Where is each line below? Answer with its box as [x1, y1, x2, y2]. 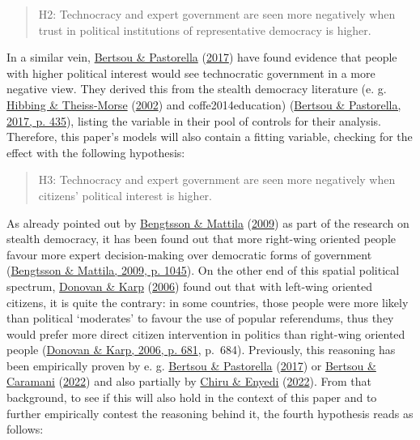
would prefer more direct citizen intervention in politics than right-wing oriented [6, 325, 405, 342]
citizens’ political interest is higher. [38, 186, 212, 203]
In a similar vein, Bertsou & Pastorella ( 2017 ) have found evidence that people [6, 49, 397, 66]
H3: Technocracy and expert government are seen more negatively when [38, 171, 396, 188]
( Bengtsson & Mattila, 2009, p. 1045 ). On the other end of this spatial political [6, 262, 400, 279]
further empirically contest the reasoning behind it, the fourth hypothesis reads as [6, 404, 414, 421]
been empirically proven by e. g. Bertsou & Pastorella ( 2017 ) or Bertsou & [6, 357, 376, 374]
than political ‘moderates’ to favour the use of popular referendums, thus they [6, 310, 394, 327]
